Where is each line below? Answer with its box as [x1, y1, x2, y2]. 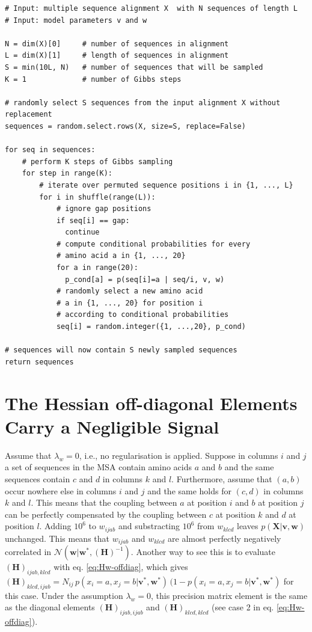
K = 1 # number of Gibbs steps [5, 75, 182, 84]
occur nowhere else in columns [5, 484, 117, 497]
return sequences [5, 357, 74, 366]
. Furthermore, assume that [171, 472, 272, 485]
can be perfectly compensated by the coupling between [5, 508, 207, 520]
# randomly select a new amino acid [56, 287, 203, 296]
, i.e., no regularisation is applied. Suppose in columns [79, 449, 278, 461]
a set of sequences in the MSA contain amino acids [5, 461, 192, 473]
